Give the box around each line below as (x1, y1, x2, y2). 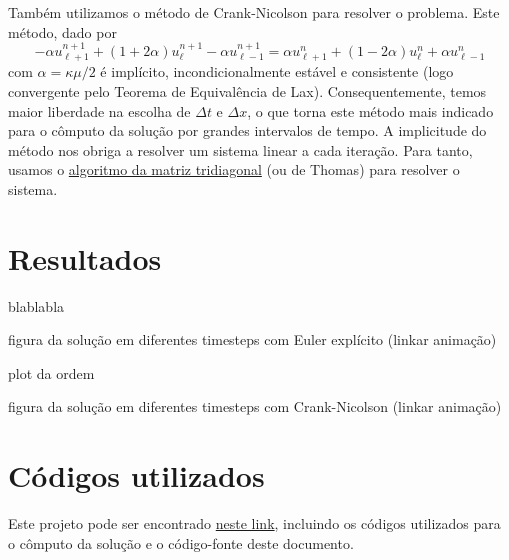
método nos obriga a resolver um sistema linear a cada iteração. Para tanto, (8, 139, 473, 160)
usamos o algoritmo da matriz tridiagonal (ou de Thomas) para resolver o (8, 159, 460, 180)
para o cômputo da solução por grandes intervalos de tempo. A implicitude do (8, 120, 487, 141)
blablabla (8, 295, 65, 316)
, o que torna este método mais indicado (247, 100, 494, 121)
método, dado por (8, 21, 117, 42)
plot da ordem (8, 362, 95, 383)
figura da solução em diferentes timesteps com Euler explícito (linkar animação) (8, 329, 497, 350)
